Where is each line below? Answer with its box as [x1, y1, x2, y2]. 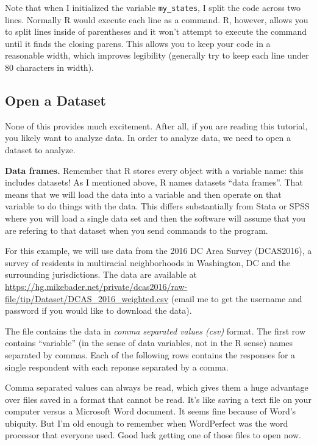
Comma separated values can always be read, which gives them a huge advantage [5, 381, 308, 394]
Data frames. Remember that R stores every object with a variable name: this [5, 164, 304, 176]
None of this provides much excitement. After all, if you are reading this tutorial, [5, 119, 308, 132]
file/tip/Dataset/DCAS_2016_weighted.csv [5, 292, 169, 305]
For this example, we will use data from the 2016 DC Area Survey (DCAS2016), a [5, 244, 312, 257]
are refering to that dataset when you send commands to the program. [5, 223, 268, 236]
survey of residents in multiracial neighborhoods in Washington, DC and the [5, 256, 290, 269]
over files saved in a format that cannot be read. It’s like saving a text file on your [5, 393, 312, 405]
